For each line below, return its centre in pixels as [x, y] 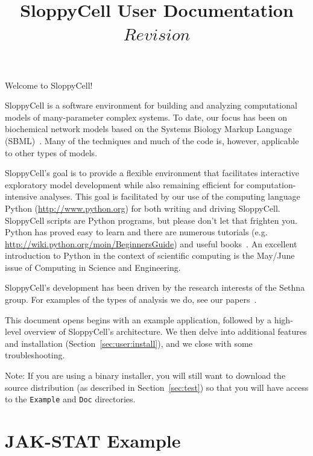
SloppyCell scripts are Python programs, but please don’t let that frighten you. [151, 220]
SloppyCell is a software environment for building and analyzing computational [151, 105]
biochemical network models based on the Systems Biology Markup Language [148, 129]
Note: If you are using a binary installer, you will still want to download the [145, 375]
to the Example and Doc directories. [70, 399]
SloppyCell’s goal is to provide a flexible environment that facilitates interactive [152, 173]
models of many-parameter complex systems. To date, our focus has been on [146, 117]
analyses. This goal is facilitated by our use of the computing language [170, 196]
